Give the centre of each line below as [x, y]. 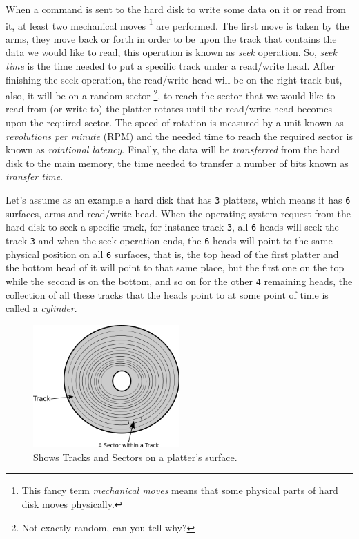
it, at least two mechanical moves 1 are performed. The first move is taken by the [177, 24]
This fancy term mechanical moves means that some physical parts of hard [180, 490]
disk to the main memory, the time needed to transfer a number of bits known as [177, 163]
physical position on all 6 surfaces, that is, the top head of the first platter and [172, 254]
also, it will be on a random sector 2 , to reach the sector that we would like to [171, 94]
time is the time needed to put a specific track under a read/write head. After [171, 66]
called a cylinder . [41, 308]
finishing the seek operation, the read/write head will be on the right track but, [174, 79]
